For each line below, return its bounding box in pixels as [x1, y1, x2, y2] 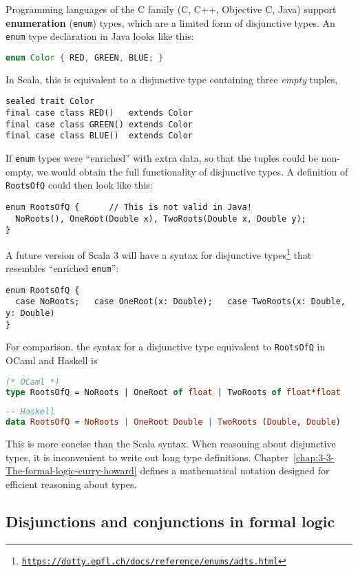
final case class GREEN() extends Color [6, 119, 193, 129]
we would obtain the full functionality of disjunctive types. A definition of [36, 164, 348, 178]
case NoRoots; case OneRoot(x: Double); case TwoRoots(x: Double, [15, 297, 346, 307]
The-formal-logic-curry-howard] [6, 463, 137, 478]
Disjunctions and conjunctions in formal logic [6, 510, 335, 531]
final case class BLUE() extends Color [6, 131, 193, 141]
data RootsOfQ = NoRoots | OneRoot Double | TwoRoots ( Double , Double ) [6, 417, 341, 427]
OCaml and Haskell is [6, 353, 98, 368]
